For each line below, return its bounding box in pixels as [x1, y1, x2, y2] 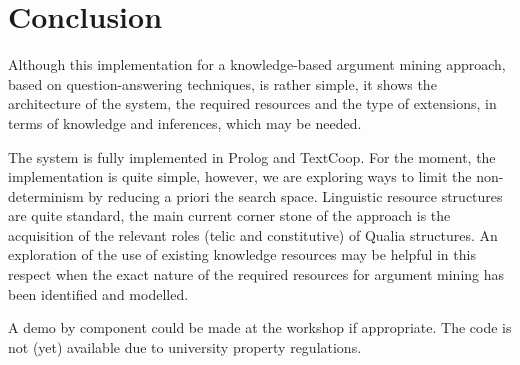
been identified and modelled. [8, 283, 189, 304]
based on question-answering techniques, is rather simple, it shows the [8, 73, 437, 94]
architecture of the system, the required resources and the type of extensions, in [8, 93, 497, 114]
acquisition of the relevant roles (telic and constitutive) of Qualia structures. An [8, 224, 498, 245]
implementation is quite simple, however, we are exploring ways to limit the [8, 166, 472, 187]
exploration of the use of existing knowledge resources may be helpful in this [8, 244, 476, 265]
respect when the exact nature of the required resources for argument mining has [8, 264, 505, 285]
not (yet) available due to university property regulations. [8, 336, 362, 357]
